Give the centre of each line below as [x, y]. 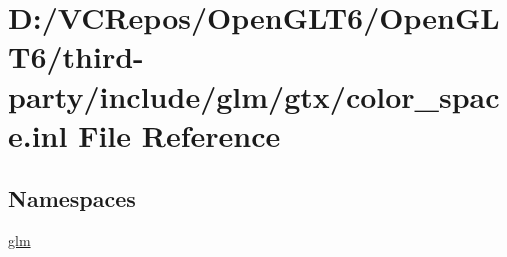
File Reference [179, 134]
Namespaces [72, 198]
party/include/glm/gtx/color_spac [254, 95]
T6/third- [76, 56]
